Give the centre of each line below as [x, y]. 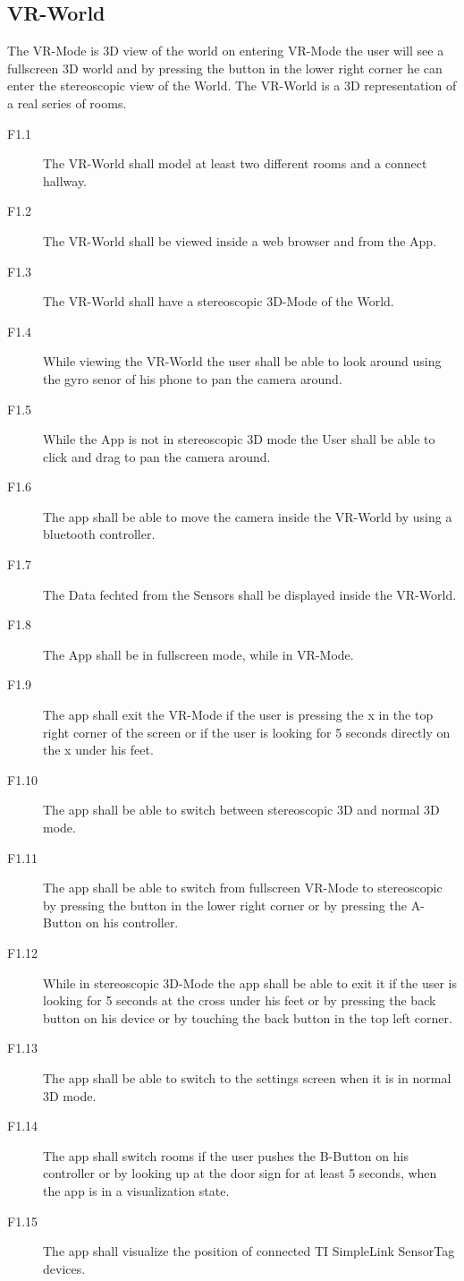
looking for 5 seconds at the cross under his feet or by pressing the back [240, 1000]
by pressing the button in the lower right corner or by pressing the [225, 905]
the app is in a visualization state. [136, 1190]
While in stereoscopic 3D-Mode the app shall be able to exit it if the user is [250, 982]
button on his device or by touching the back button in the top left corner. [248, 1017]
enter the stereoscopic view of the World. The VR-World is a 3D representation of [232, 85]
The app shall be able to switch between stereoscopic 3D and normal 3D [241, 810]
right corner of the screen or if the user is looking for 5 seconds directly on [247, 732]
